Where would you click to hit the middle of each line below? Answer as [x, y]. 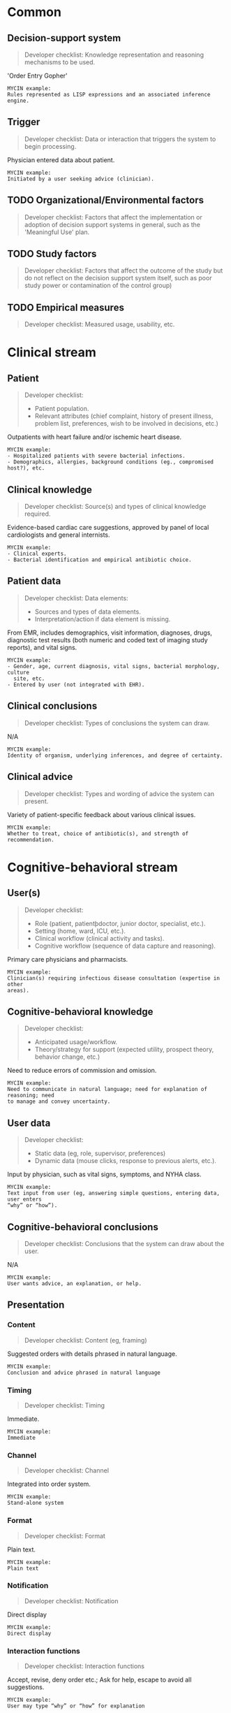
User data [29, 1123]
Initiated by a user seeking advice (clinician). [81, 179]
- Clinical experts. [37, 554]
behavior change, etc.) [67, 1057]
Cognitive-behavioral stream [92, 867]
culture [18, 672]
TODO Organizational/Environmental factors [106, 200]
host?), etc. [26, 468]
